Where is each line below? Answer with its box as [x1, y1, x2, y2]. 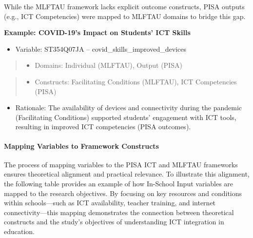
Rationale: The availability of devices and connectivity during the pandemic [15, 102, 242, 113]
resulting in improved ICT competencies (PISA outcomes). [15, 121, 191, 132]
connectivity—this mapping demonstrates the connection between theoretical [4, 207, 234, 217]
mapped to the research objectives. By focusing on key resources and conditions [4, 188, 242, 198]
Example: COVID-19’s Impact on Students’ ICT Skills [4, 27, 191, 38]
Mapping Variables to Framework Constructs [4, 140, 159, 151]
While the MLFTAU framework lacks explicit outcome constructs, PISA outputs [4, 1, 245, 11]
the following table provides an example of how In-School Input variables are [4, 178, 234, 188]
